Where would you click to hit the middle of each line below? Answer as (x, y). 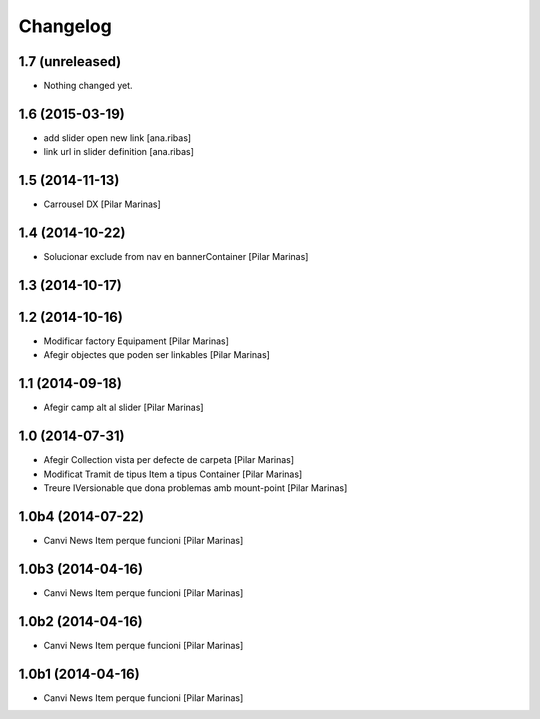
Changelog (65, 26)
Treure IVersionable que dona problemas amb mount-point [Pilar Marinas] (195, 488)
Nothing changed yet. (88, 86)
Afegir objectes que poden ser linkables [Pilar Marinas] (156, 355)
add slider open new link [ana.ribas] (117, 137)
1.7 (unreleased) (70, 61)
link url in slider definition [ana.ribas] (119, 152)
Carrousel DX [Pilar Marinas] (102, 204)
